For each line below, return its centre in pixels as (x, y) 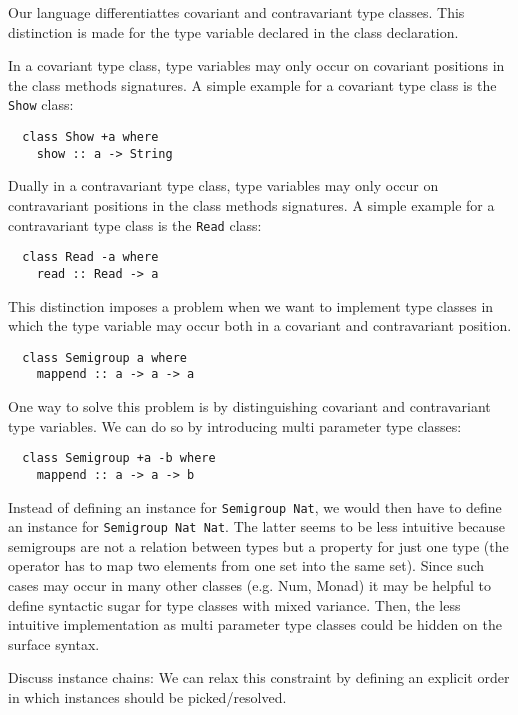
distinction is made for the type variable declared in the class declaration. (233, 31)
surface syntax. (54, 643)
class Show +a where (90, 137)
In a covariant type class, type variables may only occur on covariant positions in (256, 65)
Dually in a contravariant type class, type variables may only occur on (223, 185)
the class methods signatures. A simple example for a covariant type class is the (252, 84)
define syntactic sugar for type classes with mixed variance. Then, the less (234, 604)
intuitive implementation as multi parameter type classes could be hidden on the (255, 624)
